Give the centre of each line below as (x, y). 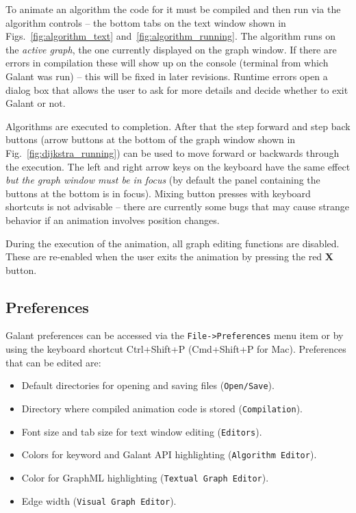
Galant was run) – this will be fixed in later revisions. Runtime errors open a (167, 76)
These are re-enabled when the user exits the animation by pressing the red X (169, 256)
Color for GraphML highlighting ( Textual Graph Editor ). (145, 477)
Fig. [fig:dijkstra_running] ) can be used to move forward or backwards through (173, 152)
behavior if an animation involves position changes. (113, 220)
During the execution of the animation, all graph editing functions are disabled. (173, 243)
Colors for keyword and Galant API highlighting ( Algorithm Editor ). (169, 454)
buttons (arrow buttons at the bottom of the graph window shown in (151, 139)
